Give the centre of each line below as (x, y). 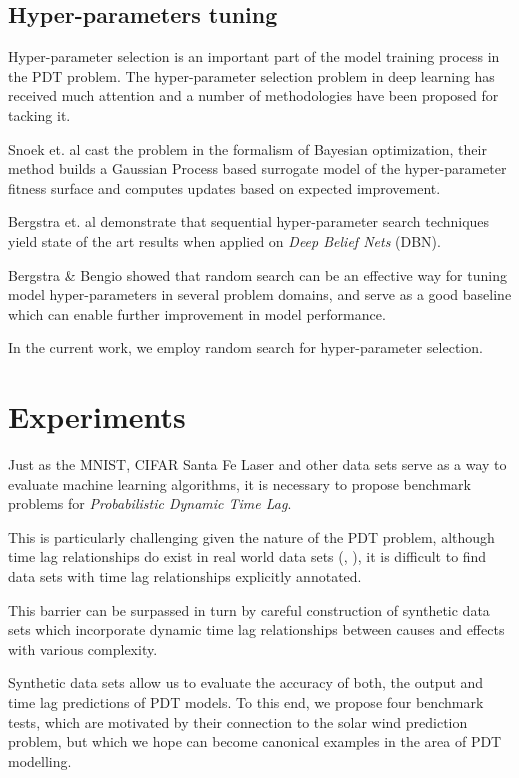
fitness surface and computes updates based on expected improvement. (224, 187)
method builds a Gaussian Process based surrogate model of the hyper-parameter (257, 168)
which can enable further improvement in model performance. (197, 313)
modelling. (40, 760)
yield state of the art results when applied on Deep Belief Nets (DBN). (224, 240)
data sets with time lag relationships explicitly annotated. (185, 576)
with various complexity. (83, 648)
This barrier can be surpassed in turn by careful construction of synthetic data (249, 609)
